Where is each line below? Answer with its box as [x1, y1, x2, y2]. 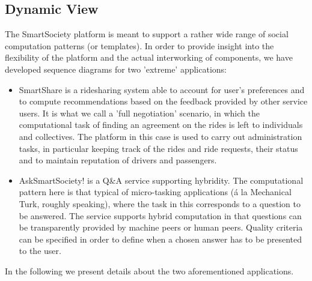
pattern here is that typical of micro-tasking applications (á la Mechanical [19, 186, 292, 198]
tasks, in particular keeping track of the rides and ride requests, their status [19, 142, 298, 154]
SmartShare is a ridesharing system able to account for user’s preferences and [19, 83, 305, 95]
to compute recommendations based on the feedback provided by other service [19, 95, 308, 107]
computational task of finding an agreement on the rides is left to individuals [19, 118, 303, 131]
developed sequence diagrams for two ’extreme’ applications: [5, 62, 227, 75]
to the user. [19, 244, 61, 257]
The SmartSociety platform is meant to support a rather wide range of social [5, 28, 289, 40]
